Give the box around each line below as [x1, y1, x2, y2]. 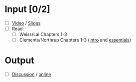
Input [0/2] [4, 3, 50, 15]
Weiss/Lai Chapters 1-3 [19, 31, 67, 37]
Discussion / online [11, 71, 51, 77]
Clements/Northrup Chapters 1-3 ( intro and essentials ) [19, 37, 132, 43]
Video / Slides [11, 20, 41, 26]
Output [4, 55, 34, 66]
